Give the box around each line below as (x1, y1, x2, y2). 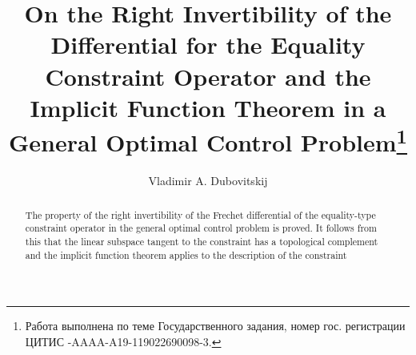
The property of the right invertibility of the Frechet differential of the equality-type (25, 208, 376, 221)
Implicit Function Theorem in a (30, 91, 386, 123)
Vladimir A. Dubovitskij (148, 172, 268, 189)
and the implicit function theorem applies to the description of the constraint (25, 248, 347, 261)
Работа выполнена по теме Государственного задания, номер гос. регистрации (25, 317, 406, 334)
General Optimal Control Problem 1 (8, 122, 408, 159)
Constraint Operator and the (45, 59, 371, 92)
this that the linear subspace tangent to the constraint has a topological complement (25, 234, 378, 248)
